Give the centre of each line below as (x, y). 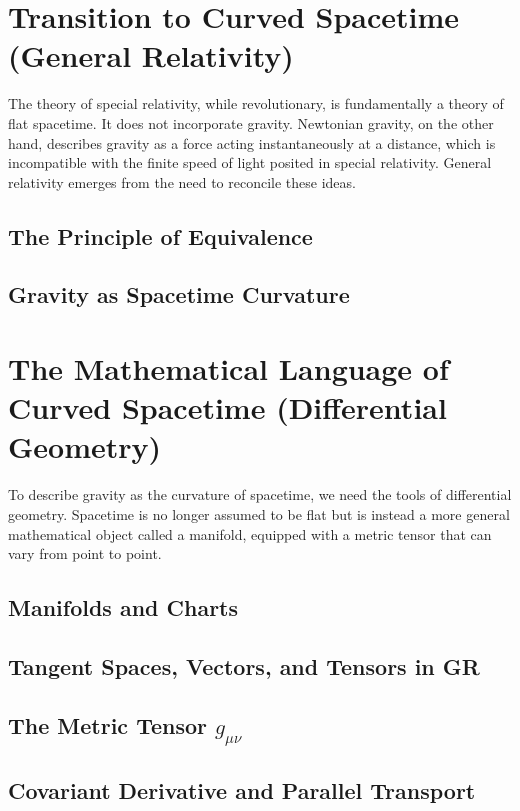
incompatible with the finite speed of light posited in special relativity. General (250, 162)
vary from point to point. (85, 553)
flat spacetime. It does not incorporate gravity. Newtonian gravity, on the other (251, 122)
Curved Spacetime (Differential (227, 407)
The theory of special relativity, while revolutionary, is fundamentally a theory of (256, 103)
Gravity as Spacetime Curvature (179, 294)
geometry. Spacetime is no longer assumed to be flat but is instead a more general (259, 513)
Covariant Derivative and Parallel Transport (242, 790)
